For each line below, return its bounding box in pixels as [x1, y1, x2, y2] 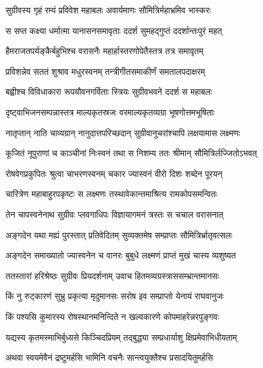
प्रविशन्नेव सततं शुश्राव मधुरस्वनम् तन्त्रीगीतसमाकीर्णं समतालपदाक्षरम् [5, 64, 205, 77]
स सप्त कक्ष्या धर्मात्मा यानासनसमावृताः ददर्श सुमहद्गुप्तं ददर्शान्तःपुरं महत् [5, 24, 222, 36]
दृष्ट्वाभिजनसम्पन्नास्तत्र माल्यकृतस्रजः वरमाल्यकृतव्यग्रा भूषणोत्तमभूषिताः [5, 105, 215, 118]
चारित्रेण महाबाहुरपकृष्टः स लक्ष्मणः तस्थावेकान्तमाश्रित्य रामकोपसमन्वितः [5, 187, 217, 200]
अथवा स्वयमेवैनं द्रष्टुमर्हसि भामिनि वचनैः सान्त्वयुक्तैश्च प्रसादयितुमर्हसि [5, 351, 213, 364]
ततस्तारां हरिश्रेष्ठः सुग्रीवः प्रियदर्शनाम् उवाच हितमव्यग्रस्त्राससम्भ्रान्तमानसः [5, 269, 219, 282]
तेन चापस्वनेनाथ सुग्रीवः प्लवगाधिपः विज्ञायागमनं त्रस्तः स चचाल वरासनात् [5, 207, 223, 220]
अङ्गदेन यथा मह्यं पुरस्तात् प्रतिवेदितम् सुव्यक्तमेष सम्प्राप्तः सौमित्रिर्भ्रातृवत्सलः [5, 228, 233, 241]
